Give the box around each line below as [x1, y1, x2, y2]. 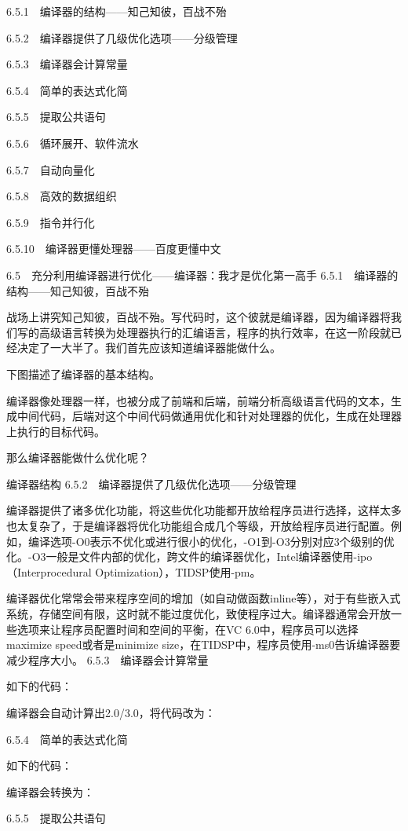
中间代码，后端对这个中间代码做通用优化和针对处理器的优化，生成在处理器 [16, 408, 402, 424]
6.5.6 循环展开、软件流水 [6, 134, 139, 151]
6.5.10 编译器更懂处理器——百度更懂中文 [6, 240, 221, 257]
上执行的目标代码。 [6, 423, 105, 439]
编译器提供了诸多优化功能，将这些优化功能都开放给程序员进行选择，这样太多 [6, 502, 402, 518]
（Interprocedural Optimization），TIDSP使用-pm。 [6, 563, 261, 580]
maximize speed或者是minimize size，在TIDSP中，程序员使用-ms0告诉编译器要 [6, 636, 401, 653]
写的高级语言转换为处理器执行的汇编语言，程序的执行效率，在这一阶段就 [16, 324, 391, 340]
